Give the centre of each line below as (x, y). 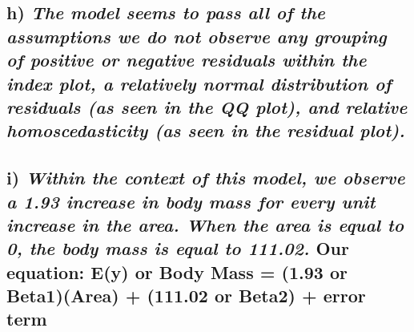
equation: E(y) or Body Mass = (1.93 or (177, 271)
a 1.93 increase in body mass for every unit (191, 201)
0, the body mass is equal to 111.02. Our (178, 248)
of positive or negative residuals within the (187, 60)
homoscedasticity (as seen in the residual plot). (206, 130)
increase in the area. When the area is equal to (205, 224)
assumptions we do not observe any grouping (197, 36)
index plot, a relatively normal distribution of (199, 83)
